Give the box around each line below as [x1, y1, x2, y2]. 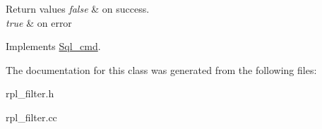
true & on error [6, 15, 72, 30]
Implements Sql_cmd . [6, 39, 101, 54]
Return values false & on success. [6, 1, 150, 16]
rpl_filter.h [6, 86, 54, 101]
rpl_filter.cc [6, 109, 57, 124]
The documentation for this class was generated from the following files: [6, 62, 317, 77]
